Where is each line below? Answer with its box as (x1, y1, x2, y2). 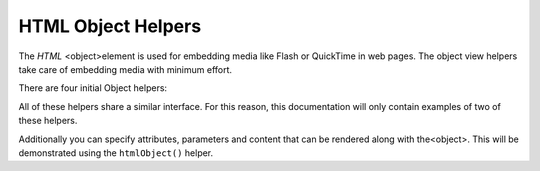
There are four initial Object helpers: (18, 82, 168, 94)
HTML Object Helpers (18, 15, 202, 37)
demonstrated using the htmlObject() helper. (18, 146, 214, 159)
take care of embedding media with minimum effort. (18, 63, 233, 75)
